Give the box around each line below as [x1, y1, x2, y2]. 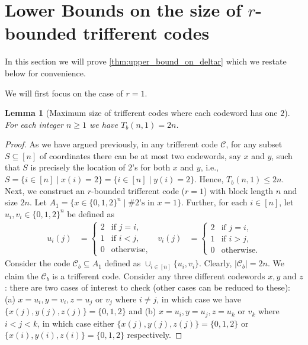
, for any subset [226, 138, 283, 150]
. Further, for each [181, 196, 248, 208]
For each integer [5, 118, 63, 130]
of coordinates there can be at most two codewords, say [39, 149, 241, 162]
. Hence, [194, 173, 224, 185]
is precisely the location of [30, 161, 126, 173]
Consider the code [5, 257, 70, 269]
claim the [5, 269, 38, 282]
